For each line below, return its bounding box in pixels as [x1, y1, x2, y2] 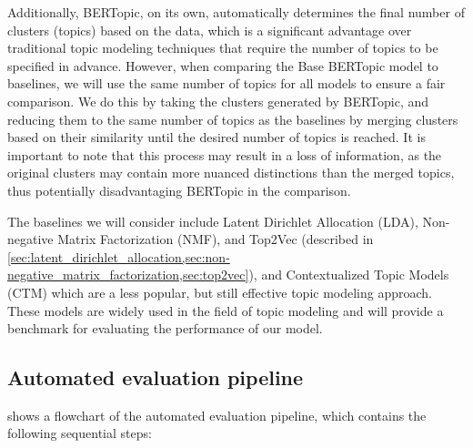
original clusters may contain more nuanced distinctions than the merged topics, [7, 163, 455, 182]
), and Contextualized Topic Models [248, 265, 449, 284]
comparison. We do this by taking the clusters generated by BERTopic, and [7, 91, 429, 110]
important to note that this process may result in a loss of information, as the [7, 145, 442, 164]
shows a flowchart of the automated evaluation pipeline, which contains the [7, 405, 427, 424]
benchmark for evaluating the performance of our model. [7, 319, 323, 338]
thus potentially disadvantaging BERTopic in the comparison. [7, 180, 351, 199]
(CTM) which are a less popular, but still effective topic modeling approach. [7, 282, 433, 301]
